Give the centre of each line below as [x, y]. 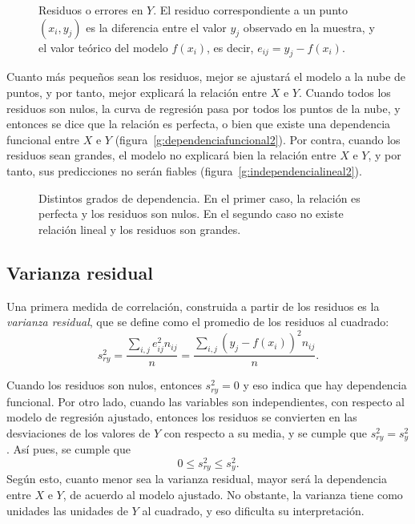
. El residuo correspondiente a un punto [250, 10]
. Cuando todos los [344, 92]
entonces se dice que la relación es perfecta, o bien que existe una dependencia [199, 124]
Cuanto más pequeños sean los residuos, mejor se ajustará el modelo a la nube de [206, 77]
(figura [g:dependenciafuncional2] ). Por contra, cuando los [258, 139]
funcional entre [43, 139]
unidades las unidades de [67, 510]
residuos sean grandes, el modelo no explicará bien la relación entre [171, 155]
